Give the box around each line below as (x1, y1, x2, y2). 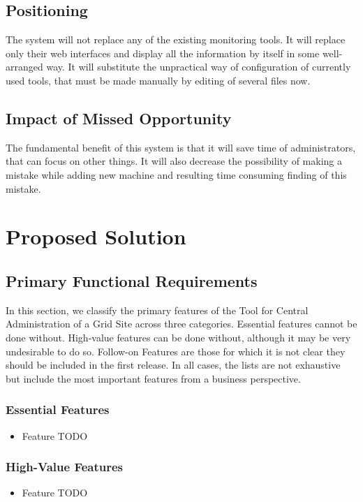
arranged (6, 59, 43, 74)
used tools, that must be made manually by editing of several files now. (6, 73, 311, 87)
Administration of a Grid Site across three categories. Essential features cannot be (6, 316, 357, 331)
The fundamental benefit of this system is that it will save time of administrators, (6, 140, 356, 154)
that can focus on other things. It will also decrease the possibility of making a (6, 154, 342, 168)
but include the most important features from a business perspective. (6, 371, 301, 385)
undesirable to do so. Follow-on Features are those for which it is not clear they (6, 344, 346, 358)
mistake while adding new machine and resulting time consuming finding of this (6, 167, 347, 182)
